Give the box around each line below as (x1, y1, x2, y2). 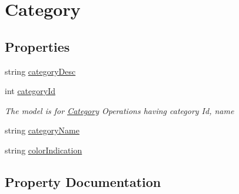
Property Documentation (5, 172, 161, 190)
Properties (5, 37, 70, 55)
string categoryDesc (5, 65, 76, 77)
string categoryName (5, 124, 79, 136)
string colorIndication (5, 143, 82, 156)
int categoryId (5, 85, 56, 97)
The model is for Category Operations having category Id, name (5, 104, 234, 116)
